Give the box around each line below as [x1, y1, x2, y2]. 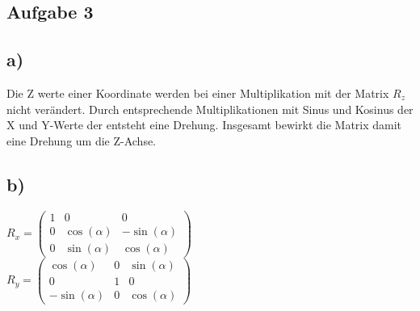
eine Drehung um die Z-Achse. [6, 132, 157, 149]
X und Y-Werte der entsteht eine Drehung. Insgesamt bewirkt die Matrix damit [6, 116, 402, 133]
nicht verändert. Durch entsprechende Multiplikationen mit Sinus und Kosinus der [6, 100, 414, 117]
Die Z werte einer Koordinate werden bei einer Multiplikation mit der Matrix [6, 84, 389, 101]
